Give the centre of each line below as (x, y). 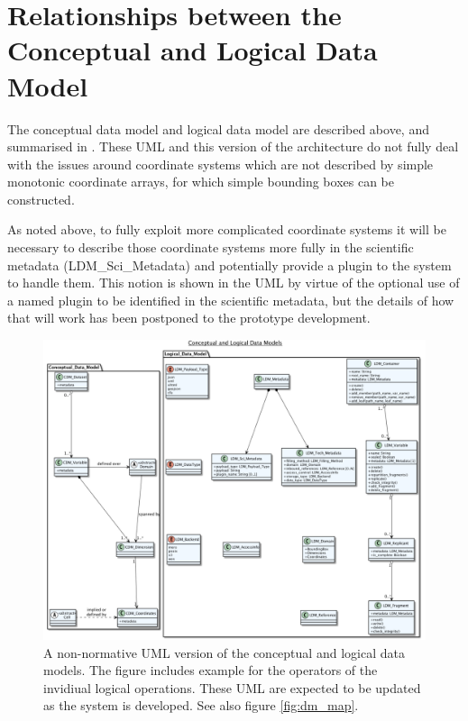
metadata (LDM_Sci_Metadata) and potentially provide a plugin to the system (229, 265)
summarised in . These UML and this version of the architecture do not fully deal (233, 146)
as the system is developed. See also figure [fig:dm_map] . (201, 705)
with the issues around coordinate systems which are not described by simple (220, 164)
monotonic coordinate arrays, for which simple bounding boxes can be (201, 182)
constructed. (41, 199)
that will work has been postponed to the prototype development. (189, 318)
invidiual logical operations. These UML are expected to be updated (232, 687)
